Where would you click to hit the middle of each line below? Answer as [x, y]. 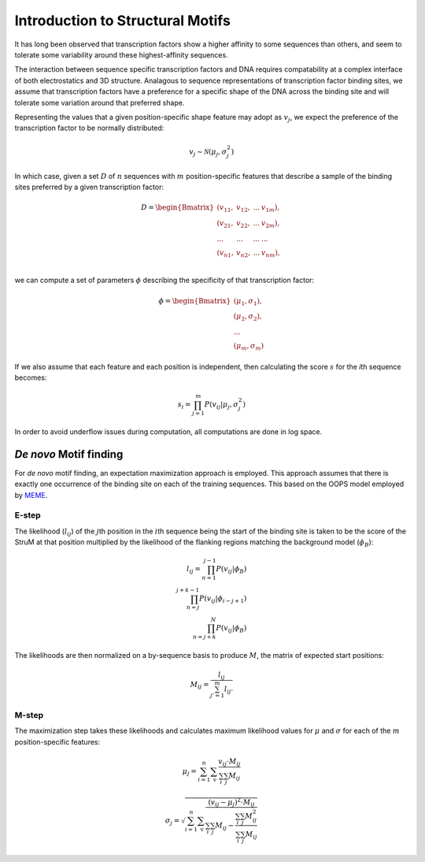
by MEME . [31, 495]
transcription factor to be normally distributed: [89, 128]
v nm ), [270, 254]
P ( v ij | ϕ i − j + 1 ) [223, 600]
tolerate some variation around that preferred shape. [100, 102]
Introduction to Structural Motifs [123, 20]
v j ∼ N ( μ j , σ [208, 153]
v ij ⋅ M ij [229, 762]
